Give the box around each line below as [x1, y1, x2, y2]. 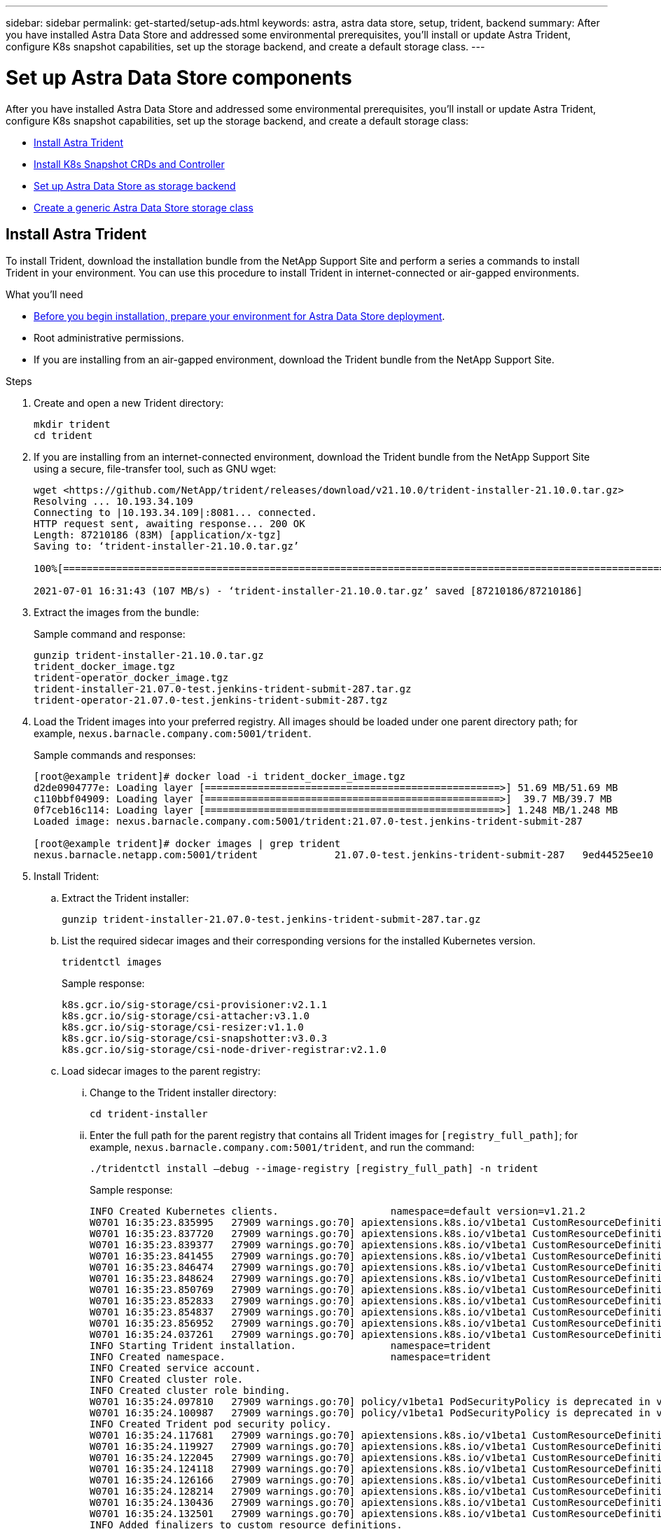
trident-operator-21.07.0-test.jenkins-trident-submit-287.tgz [34, 694, 388, 706]
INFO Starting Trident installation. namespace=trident [90, 1340, 492, 1352]
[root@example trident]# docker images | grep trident [34, 838, 341, 850]
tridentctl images [62, 956, 162, 968]
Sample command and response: [34, 628, 186, 641]
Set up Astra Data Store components [6, 65, 352, 90]
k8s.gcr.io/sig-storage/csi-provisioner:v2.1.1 [62, 999, 328, 1011]
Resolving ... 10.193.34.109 [34, 496, 193, 508]
